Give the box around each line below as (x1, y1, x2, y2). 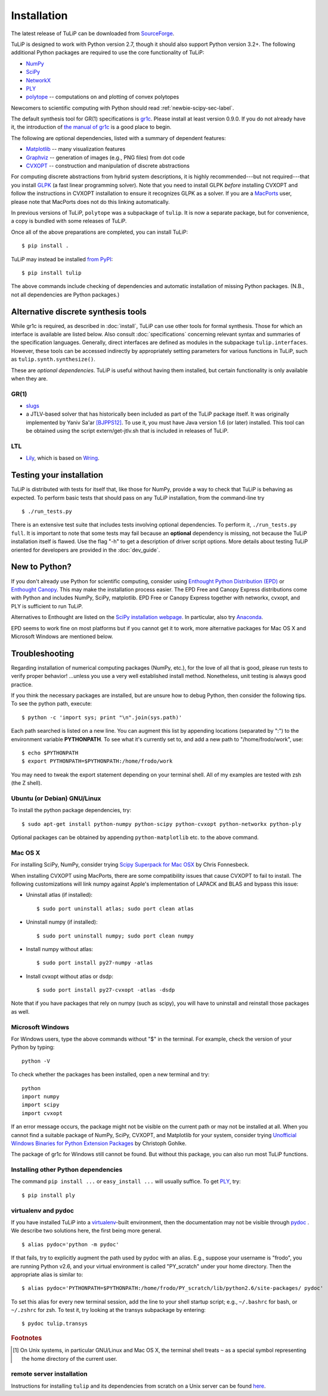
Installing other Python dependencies (11, 1166, 123, 1174)
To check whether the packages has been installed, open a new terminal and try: (11, 1071, 210, 1078)
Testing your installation (11, 470, 104, 480)
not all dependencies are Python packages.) (11, 291, 120, 298)
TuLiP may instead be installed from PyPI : (11, 255, 113, 262)
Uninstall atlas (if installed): (26, 892, 92, 899)
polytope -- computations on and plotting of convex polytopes (26, 93, 180, 101)
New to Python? (11, 562, 72, 572)
